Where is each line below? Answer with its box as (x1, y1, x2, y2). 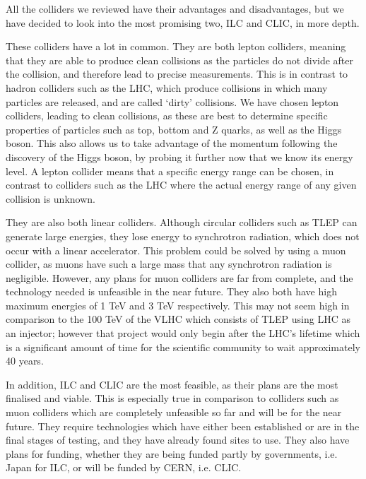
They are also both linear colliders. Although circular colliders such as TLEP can (6, 215, 358, 230)
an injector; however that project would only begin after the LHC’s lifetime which (6, 326, 360, 341)
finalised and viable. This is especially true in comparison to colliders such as (6, 391, 339, 406)
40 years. (6, 353, 44, 368)
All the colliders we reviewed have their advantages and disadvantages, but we (6, 1, 344, 16)
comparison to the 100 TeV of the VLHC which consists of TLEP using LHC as (6, 312, 350, 326)
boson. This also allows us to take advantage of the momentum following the (6, 136, 338, 150)
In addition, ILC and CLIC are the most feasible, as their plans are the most (6, 377, 338, 391)
